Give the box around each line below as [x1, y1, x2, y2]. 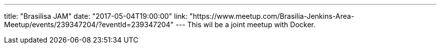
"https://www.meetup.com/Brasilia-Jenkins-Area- [189, 12, 354, 20]
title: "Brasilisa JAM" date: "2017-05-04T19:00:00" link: [4, 12, 188, 20]
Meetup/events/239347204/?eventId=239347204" [4, 20, 174, 29]
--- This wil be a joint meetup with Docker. [175, 20, 316, 29]
